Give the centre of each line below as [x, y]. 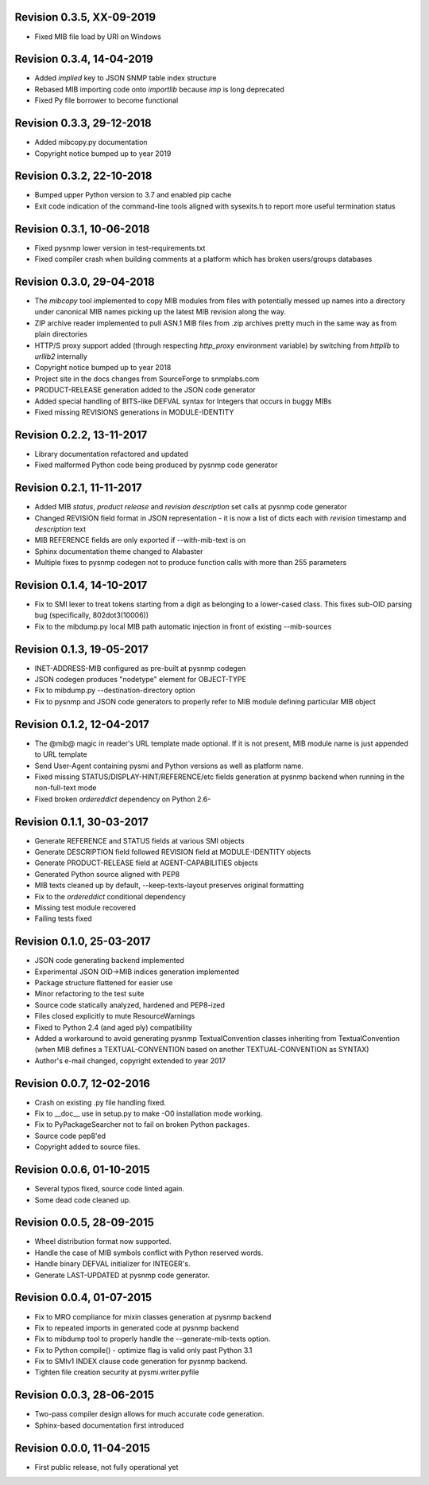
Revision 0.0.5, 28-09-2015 [85, 1223]
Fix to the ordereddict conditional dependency [110, 896]
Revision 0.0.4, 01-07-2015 [83, 1298]
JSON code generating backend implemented [109, 961]
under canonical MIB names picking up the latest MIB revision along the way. [160, 312]
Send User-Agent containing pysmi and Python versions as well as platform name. [169, 766]
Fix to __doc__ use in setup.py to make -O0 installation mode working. [149, 1113]
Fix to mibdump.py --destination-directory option [115, 690]
